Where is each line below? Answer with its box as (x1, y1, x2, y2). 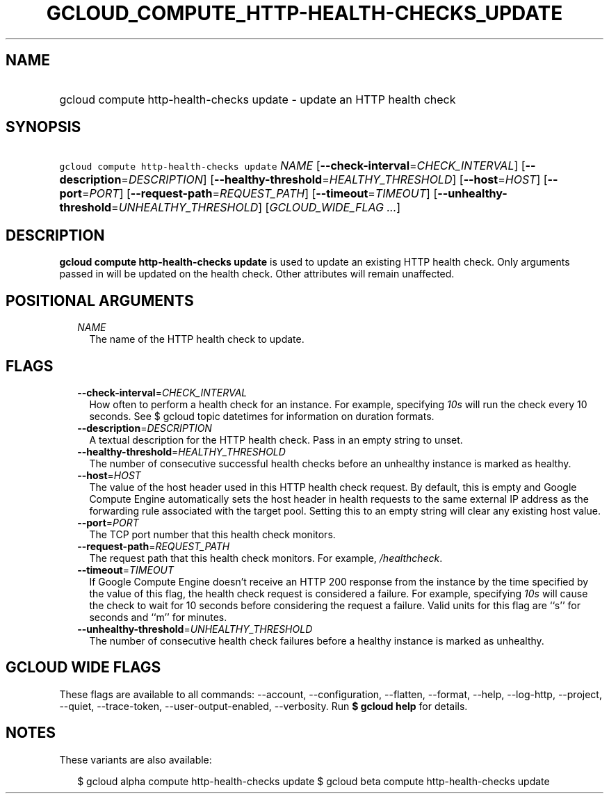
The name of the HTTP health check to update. (89, 333, 304, 346)
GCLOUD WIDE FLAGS (6, 659, 161, 677)
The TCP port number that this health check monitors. (89, 528, 336, 540)
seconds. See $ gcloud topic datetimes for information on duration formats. (89, 410, 435, 422)
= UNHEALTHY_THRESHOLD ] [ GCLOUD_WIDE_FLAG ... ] (111, 200, 401, 215)
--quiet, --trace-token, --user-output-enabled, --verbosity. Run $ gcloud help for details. (59, 700, 468, 712)
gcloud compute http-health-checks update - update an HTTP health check (59, 92, 456, 106)
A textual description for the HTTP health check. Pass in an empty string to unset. (89, 433, 463, 446)
